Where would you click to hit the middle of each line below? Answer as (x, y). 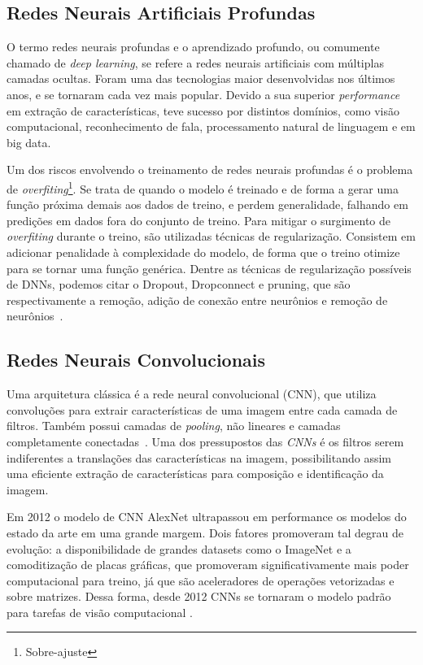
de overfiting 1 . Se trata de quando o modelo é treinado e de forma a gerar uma (203, 187)
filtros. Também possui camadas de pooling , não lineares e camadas (174, 426)
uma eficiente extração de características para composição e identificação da (195, 474)
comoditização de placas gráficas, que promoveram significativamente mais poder (208, 565)
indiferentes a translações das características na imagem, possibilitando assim (199, 457)
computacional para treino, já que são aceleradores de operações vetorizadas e (201, 580)
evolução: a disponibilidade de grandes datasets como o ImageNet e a (179, 548)
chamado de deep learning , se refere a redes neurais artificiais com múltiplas (195, 62)
